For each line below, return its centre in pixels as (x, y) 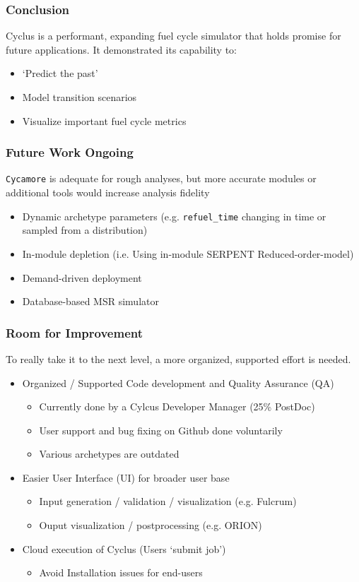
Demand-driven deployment (82, 277)
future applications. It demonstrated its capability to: (122, 49)
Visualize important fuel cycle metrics (104, 120)
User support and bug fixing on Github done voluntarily (161, 430)
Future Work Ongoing (70, 152)
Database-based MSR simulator (90, 301)
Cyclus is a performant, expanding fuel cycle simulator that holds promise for (173, 36)
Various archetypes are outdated (109, 454)
